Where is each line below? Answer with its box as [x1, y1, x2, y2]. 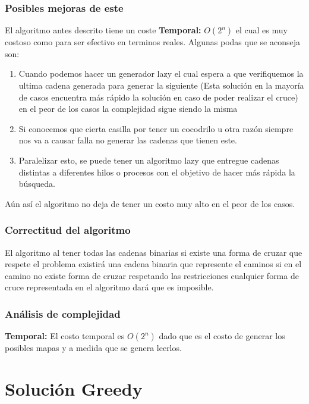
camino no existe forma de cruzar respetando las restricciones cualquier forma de [5, 269, 299, 281]
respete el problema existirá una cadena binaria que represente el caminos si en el [5, 258, 302, 270]
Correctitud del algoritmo [5, 223, 131, 237]
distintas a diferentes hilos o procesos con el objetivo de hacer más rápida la [18, 165, 295, 178]
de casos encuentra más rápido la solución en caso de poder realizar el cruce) [18, 90, 298, 103]
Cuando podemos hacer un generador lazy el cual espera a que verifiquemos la [18, 67, 304, 80]
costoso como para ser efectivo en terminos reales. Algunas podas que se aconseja [5, 36, 300, 48]
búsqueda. [18, 177, 55, 190]
